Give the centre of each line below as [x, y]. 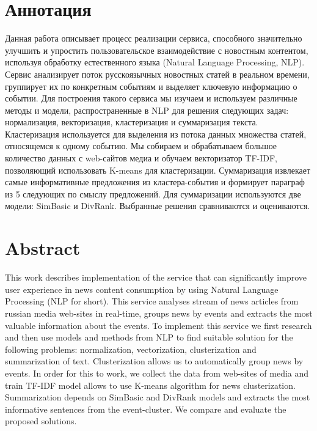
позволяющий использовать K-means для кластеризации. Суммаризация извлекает [158, 170]
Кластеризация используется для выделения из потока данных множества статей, [156, 134]
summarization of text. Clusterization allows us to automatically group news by [154, 361]
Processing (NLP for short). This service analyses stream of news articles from [152, 301]
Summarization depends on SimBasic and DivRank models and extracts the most [158, 397]
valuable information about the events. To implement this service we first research [158, 325]
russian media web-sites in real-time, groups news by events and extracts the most [159, 313]
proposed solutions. [41, 421]
